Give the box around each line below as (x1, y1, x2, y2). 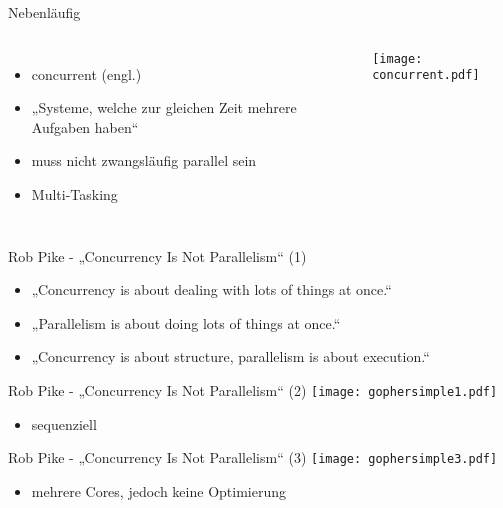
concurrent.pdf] (372, 68, 480, 83)
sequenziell (31, 413, 97, 434)
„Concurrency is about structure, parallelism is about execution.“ (31, 346, 430, 367)
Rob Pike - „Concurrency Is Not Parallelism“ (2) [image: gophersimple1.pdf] (8, 379, 498, 400)
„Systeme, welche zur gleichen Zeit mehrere (31, 97, 297, 118)
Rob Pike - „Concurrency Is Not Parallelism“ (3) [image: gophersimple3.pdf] (8, 447, 498, 468)
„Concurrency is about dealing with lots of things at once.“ (31, 279, 392, 300)
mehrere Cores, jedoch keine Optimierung (31, 480, 286, 501)
